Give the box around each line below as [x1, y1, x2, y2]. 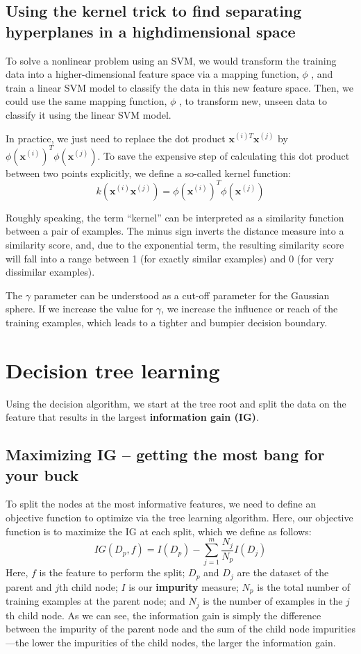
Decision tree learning [6, 355, 220, 384]
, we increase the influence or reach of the [161, 301, 338, 316]
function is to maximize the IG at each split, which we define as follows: [6, 523, 312, 538]
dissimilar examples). [6, 265, 95, 279]
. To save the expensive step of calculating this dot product [97, 148, 350, 162]
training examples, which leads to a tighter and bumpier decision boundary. [6, 315, 328, 329]
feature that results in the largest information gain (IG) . [6, 410, 259, 424]
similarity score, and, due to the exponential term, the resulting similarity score [6, 237, 344, 251]
